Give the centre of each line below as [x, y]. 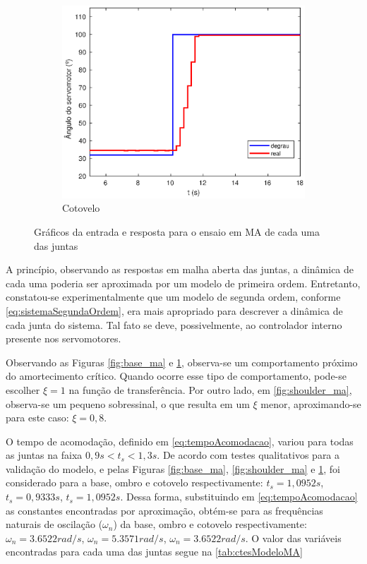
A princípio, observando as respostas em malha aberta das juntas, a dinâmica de [180, 269]
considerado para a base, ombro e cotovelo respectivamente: [134, 482]
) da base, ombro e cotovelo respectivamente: [210, 524]
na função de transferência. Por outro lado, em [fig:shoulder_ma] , [210, 389]
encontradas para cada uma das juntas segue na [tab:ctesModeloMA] [154, 552]
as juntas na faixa [44, 455]
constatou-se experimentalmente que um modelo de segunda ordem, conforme [173, 297]
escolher [23, 389]
